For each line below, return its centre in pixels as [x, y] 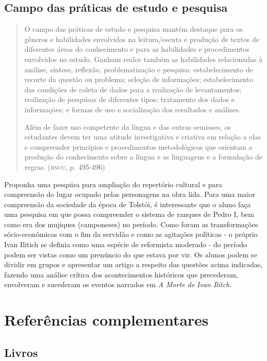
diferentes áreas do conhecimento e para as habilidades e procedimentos [137, 49]
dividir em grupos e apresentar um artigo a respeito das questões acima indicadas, [133, 264]
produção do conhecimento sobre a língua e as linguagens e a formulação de [143, 157]
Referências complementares [107, 320]
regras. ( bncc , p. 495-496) [65, 166]
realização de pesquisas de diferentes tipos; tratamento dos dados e [129, 99]
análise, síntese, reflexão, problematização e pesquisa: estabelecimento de [139, 69]
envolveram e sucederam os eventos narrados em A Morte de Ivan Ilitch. [118, 284]
